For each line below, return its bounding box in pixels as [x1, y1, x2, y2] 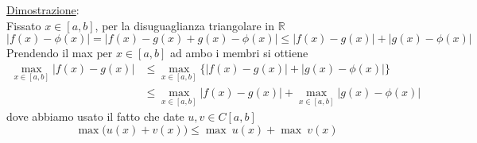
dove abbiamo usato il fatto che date [6, 108, 184, 125]
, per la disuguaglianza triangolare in [95, 17, 275, 33]
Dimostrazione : [6, 2, 79, 17]
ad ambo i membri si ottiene [170, 44, 308, 61]
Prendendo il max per [6, 44, 113, 61]
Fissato [6, 17, 41, 33]
